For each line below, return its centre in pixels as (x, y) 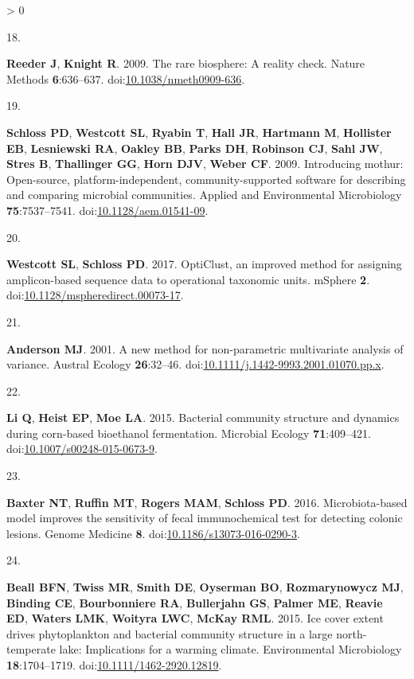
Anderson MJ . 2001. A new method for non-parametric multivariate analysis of (205, 348)
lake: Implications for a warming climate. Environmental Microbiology (230, 649)
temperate (31, 649)
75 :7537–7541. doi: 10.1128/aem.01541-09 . (107, 210)
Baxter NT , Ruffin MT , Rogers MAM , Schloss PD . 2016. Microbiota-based (207, 502)
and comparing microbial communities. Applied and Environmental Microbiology (204, 195)
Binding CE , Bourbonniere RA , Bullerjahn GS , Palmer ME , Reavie (195, 602)
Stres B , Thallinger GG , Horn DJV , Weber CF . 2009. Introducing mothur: (205, 164)
